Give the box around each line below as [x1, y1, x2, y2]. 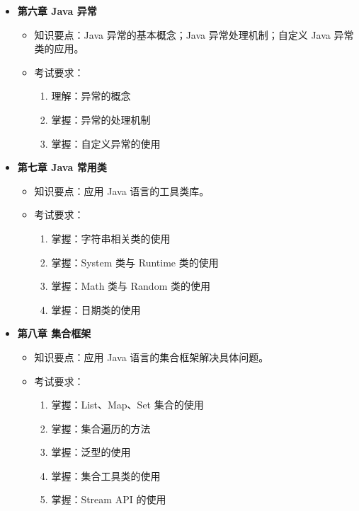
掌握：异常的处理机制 [51, 112, 151, 127]
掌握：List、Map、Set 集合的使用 [51, 397, 204, 412]
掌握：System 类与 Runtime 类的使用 [51, 254, 219, 269]
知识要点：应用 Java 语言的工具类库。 [34, 183, 210, 198]
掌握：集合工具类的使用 [51, 468, 161, 483]
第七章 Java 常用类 [17, 160, 107, 175]
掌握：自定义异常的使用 [51, 136, 161, 151]
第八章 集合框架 [17, 326, 91, 341]
